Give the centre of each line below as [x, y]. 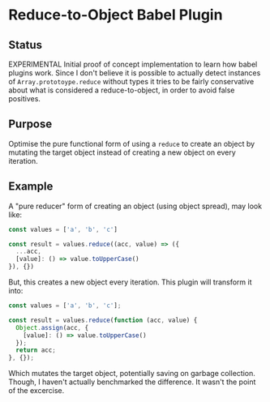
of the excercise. [36, 391]
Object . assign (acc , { [52, 327]
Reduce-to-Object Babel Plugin [116, 15]
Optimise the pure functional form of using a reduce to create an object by [132, 143]
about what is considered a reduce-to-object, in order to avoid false [122, 90]
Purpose [30, 124]
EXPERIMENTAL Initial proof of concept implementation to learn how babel [133, 64]
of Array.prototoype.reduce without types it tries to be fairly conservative [131, 81]
